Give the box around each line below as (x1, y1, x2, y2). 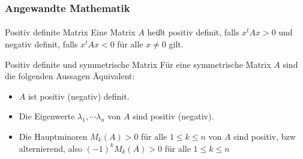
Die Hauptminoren (19, 130, 88, 142)
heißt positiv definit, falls (147, 26, 239, 38)
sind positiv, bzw (233, 130, 296, 142)
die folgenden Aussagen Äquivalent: (5, 70, 135, 82)
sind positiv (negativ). (133, 110, 214, 122)
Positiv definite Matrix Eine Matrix (5, 26, 136, 38)
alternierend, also (19, 142, 82, 154)
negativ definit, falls (5, 38, 78, 50)
